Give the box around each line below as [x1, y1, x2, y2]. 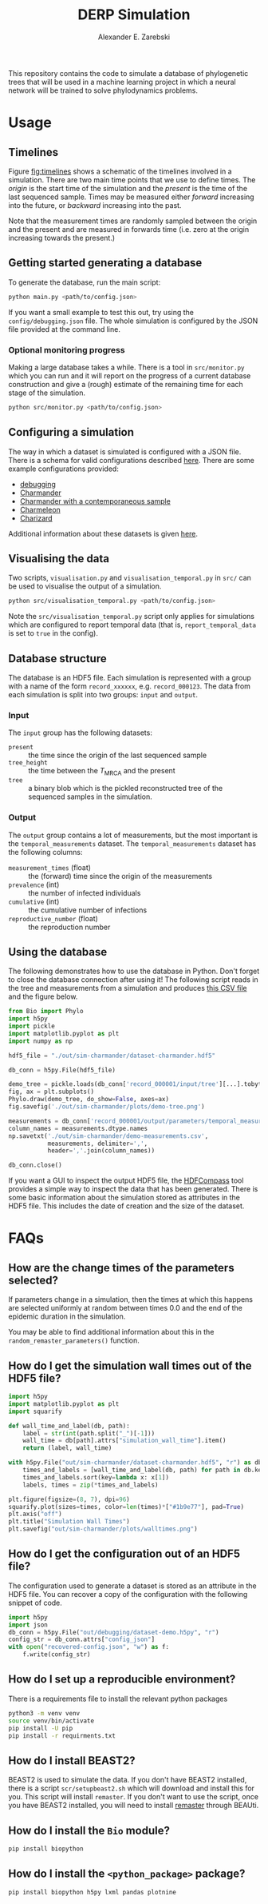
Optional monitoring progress [8, 344, 125, 355]
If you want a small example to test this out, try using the [8, 307, 194, 317]
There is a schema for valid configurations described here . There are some [8, 455, 255, 465]
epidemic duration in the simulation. [8, 1311, 126, 1321]
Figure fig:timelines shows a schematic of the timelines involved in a [8, 166, 233, 176]
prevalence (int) [8, 880, 60, 889]
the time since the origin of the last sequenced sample [28, 750, 207, 760]
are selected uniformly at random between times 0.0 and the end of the [8, 1303, 243, 1313]
